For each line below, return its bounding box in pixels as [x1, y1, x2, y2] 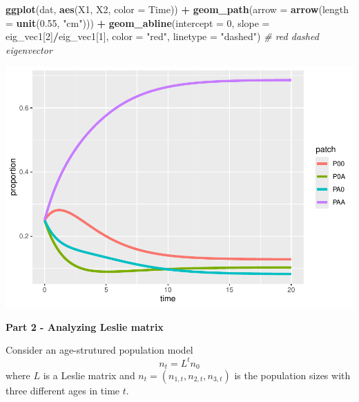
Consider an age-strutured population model [6, 343, 193, 357]
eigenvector [6, 42, 52, 57]
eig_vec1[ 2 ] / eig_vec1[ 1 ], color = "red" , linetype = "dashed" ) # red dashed [6, 29, 319, 44]
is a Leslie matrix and [43, 368, 135, 383]
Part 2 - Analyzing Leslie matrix [6, 319, 164, 334]
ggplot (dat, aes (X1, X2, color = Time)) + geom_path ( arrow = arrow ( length [6, 2, 349, 16]
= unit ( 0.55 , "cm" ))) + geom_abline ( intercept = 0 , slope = [6, 15, 270, 30]
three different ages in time [6, 383, 120, 398]
